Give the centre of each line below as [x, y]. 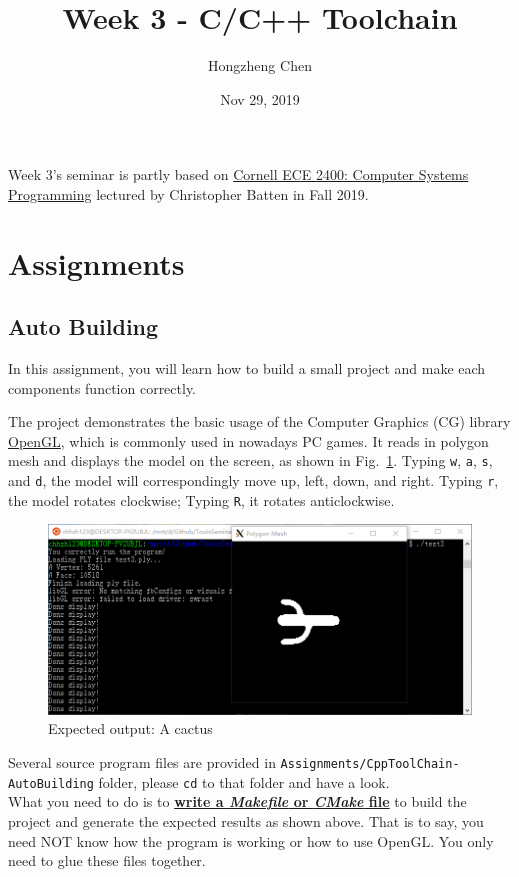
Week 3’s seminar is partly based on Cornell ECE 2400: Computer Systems [238, 174]
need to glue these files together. [107, 860]
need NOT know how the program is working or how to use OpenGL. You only [251, 840]
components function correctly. [102, 387]
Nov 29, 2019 [260, 98]
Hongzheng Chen [260, 65]
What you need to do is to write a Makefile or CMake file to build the [237, 801]
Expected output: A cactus [130, 728]
